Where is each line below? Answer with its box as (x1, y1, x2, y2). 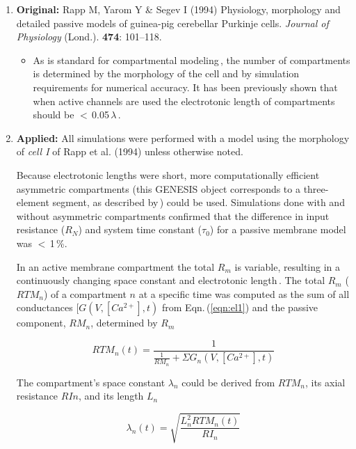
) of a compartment (43, 286, 127, 301)
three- (303, 181, 329, 196)
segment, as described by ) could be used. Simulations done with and (52, 195, 345, 210)
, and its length (78, 388, 144, 403)
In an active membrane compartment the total (16, 259, 215, 274)
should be (33, 107, 74, 122)
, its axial (305, 375, 346, 389)
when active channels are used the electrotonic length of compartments (33, 93, 335, 108)
